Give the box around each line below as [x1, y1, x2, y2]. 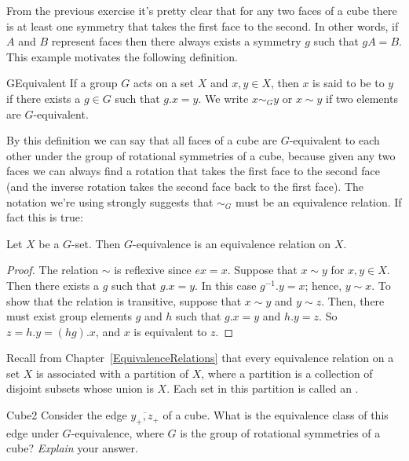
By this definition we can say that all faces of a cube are [6, 132, 277, 148]
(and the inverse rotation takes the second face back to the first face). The [6, 177, 363, 194]
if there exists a [6, 90, 81, 106]
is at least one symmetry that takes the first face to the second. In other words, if [6, 17, 399, 34]
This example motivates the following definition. [6, 48, 238, 64]
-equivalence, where [71, 424, 164, 441]
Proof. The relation [6, 262, 99, 278]
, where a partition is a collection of [201, 364, 373, 381]
